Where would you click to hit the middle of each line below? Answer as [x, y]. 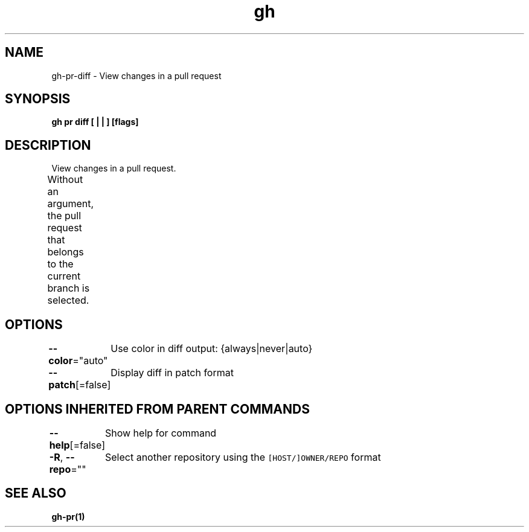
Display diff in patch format [172, 373]
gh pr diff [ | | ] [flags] [95, 122]
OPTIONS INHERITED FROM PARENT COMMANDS [157, 409]
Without [65, 180]
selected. [68, 300]
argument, [71, 204]
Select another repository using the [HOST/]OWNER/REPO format [243, 457]
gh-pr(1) [68, 516]
